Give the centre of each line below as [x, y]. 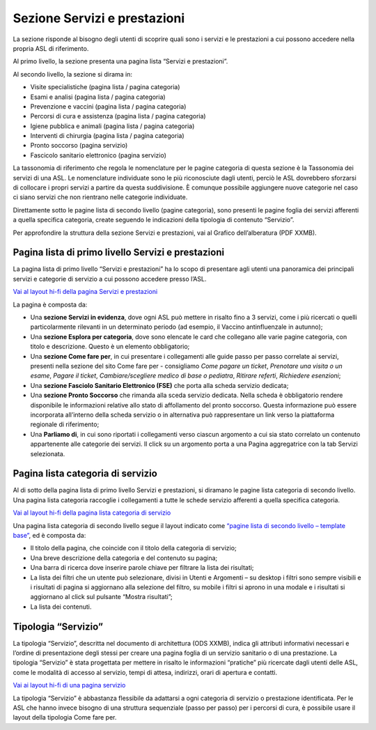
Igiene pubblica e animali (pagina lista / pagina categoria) [112, 126]
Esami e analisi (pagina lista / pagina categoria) [98, 97]
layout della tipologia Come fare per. [65, 717]
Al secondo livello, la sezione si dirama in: [72, 74]
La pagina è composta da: [50, 304]
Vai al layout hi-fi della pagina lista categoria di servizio [92, 513]
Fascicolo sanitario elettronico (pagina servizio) [99, 155]
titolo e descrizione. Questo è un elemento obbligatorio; [110, 347]
